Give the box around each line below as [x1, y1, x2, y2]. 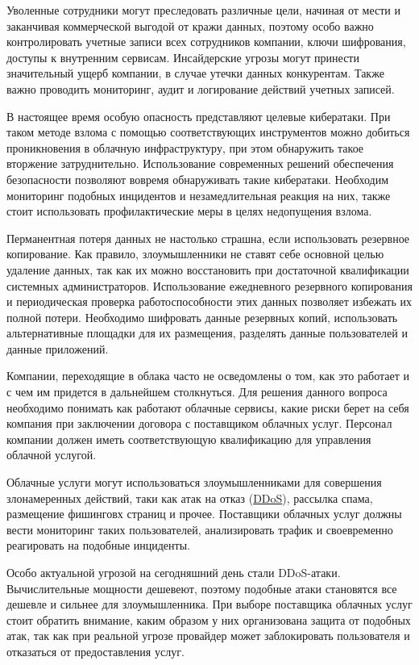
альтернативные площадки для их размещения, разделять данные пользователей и [6, 324, 408, 341]
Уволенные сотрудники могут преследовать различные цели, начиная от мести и [6, 2, 400, 18]
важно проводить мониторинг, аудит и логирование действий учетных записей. [6, 80, 395, 97]
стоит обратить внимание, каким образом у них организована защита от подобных [6, 611, 411, 628]
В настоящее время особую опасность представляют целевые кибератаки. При [6, 107, 391, 124]
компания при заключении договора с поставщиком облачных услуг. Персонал [6, 415, 392, 432]
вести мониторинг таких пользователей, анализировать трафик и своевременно [6, 521, 393, 537]
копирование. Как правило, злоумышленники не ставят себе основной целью [6, 245, 384, 262]
